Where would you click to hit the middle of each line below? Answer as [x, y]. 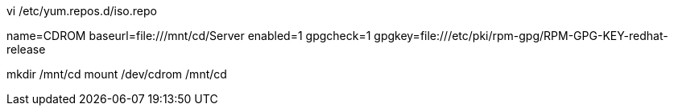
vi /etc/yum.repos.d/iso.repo [82, 11]
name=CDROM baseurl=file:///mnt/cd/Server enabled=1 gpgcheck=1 [189, 36]
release [26, 49]
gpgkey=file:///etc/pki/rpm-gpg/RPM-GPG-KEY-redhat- [521, 36]
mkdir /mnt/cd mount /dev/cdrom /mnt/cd [117, 74]
